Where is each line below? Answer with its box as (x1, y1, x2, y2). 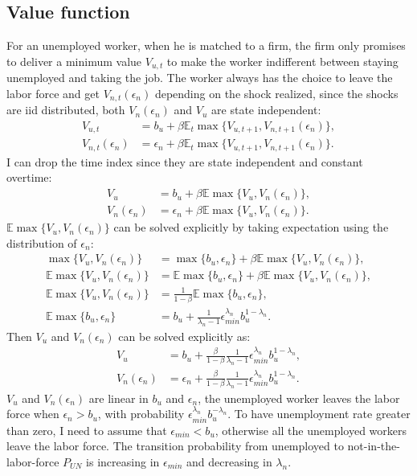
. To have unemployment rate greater (227, 405, 411, 422)
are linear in (88, 389, 149, 406)
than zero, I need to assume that (6, 421, 167, 438)
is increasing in (86, 453, 160, 470)
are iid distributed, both (6, 101, 125, 118)
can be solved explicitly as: (118, 327, 251, 344)
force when (6, 405, 59, 422)
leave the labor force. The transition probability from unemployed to (6, 437, 344, 454)
